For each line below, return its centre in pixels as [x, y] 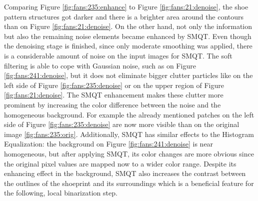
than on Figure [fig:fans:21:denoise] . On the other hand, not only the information [128, 26]
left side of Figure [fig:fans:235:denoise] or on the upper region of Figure [114, 85]
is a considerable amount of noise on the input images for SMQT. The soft [118, 55]
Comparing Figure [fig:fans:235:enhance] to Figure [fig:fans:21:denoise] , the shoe [126, 6]
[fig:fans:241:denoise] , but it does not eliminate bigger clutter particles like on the [128, 75]
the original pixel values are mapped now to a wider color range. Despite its [120, 163]
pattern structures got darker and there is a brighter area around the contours [124, 16]
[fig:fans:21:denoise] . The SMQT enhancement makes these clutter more [114, 95]
